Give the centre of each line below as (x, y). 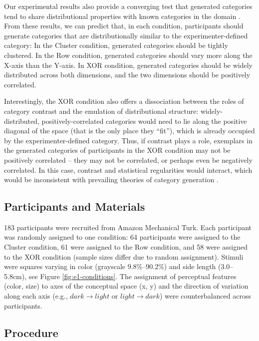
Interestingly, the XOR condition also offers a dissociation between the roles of (124, 101)
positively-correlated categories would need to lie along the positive (144, 121)
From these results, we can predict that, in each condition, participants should (124, 26)
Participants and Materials (75, 206)
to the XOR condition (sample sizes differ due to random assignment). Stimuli (124, 256)
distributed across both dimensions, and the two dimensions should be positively (127, 75)
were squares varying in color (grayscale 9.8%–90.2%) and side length (110, 266)
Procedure (31, 332)
